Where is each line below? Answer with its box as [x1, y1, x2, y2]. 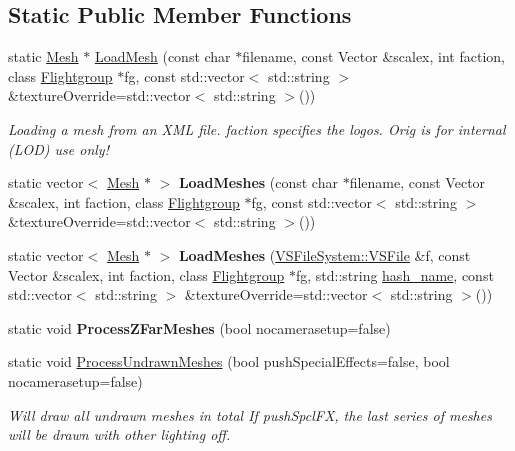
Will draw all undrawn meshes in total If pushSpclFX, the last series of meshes [8, 404, 492, 425]
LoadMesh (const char [94, 46, 231, 67]
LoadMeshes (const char [178, 172, 338, 193]
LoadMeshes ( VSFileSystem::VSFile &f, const [178, 244, 471, 265]
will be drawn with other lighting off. [8, 424, 231, 445]
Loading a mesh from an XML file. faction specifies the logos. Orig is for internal [8, 118, 506, 139]
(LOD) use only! [8, 138, 109, 159]
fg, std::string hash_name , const [295, 264, 494, 285]
